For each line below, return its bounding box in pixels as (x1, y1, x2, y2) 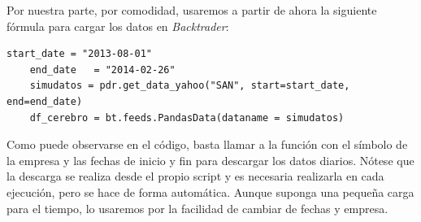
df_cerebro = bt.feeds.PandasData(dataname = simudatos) (29, 111, 345, 124)
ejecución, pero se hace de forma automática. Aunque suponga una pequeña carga (7, 183, 414, 200)
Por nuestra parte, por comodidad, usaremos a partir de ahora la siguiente (7, 2, 377, 18)
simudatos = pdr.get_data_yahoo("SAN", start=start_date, (29, 80, 350, 92)
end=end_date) (7, 95, 83, 107)
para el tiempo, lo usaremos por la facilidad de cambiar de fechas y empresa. (7, 199, 388, 216)
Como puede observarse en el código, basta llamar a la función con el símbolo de (7, 136, 408, 153)
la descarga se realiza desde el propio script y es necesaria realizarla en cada (7, 168, 384, 185)
